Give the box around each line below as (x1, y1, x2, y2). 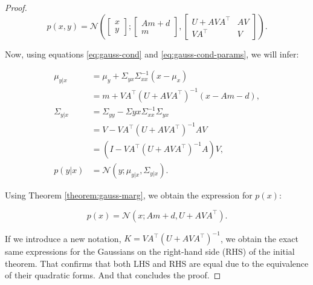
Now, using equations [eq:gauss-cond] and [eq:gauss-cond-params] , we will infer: (5, 47, 299, 60)
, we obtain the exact (220, 232, 298, 244)
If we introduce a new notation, (5, 232, 121, 244)
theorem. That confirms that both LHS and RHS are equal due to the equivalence (5, 257, 309, 269)
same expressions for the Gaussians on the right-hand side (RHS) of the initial (5, 245, 295, 258)
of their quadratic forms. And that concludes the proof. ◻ (5, 269, 221, 281)
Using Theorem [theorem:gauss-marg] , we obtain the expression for (5, 189, 253, 201)
